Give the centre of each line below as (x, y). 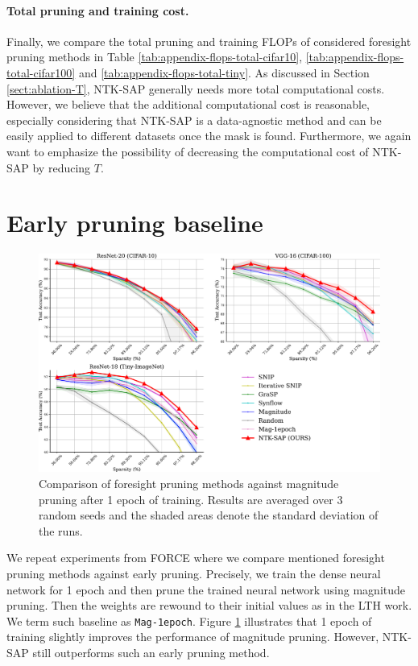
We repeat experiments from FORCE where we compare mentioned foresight (196, 558)
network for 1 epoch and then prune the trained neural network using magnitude (206, 589)
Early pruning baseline (135, 223)
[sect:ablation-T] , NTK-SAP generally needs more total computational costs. (196, 88)
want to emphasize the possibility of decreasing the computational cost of (188, 151)
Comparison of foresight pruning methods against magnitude (189, 484)
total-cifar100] (41, 72)
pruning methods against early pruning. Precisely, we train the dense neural (194, 574)
